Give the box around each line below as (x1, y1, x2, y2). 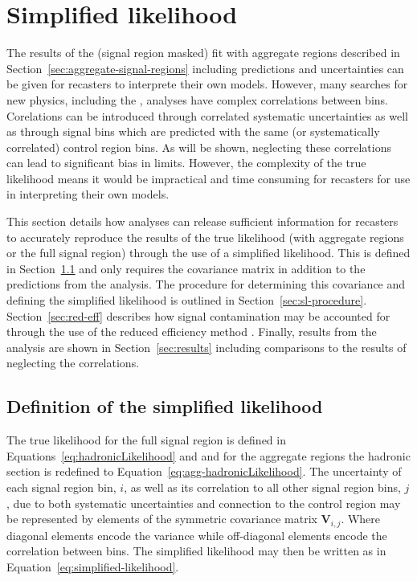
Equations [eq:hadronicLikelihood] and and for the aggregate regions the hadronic (6, 447, 411, 464)
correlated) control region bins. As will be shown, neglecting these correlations (6, 138, 391, 155)
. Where (341, 510, 381, 527)
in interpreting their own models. (6, 186, 170, 203)
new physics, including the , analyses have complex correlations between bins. (6, 91, 388, 108)
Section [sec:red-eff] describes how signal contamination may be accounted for (6, 307, 390, 324)
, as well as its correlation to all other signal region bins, (124, 478, 401, 495)
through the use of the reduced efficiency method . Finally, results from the (6, 323, 377, 340)
